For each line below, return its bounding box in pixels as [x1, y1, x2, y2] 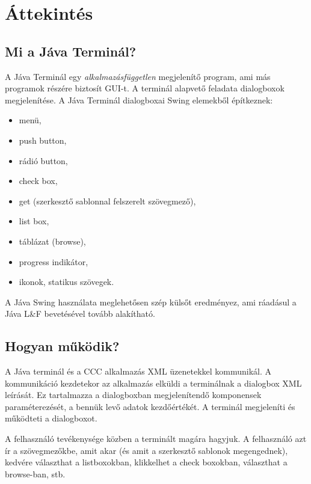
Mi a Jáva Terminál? [5, 41, 137, 60]
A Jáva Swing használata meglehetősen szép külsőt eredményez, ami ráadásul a [5, 295, 297, 308]
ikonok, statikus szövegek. [19, 275, 114, 288]
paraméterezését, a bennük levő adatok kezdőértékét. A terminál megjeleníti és [5, 400, 295, 412]
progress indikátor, [19, 255, 88, 268]
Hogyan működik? [5, 337, 120, 355]
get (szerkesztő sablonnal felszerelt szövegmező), [19, 194, 196, 207]
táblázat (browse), [19, 234, 86, 247]
